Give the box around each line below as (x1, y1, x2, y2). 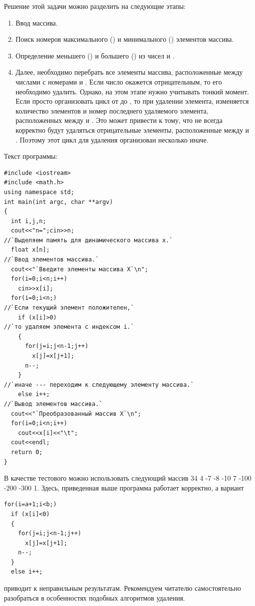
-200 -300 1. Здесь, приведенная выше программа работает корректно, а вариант (4, 482, 244, 492)
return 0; (11, 448, 43, 456)
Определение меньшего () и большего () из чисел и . (15, 50, 174, 60)
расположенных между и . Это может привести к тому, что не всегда (15, 115, 223, 125)
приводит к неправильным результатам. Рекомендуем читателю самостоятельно (4, 583, 241, 593)
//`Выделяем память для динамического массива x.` (4, 236, 173, 244)
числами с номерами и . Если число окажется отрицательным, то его (15, 76, 222, 87)
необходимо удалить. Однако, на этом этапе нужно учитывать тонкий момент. (15, 86, 249, 96)
